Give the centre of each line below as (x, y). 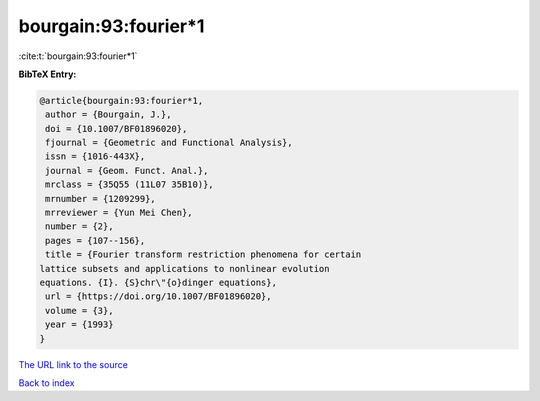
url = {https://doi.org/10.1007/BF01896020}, (158, 296)
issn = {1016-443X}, (95, 156)
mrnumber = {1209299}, (101, 198)
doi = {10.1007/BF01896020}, (116, 128)
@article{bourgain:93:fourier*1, (121, 100)
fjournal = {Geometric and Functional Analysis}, (169, 143)
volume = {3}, (79, 310)
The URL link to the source (73, 364)
